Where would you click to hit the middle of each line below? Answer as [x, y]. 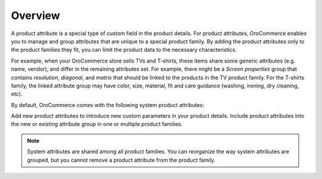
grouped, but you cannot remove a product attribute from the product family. [121, 160]
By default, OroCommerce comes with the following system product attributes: [108, 105]
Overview [35, 15]
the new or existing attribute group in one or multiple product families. [97, 124]
